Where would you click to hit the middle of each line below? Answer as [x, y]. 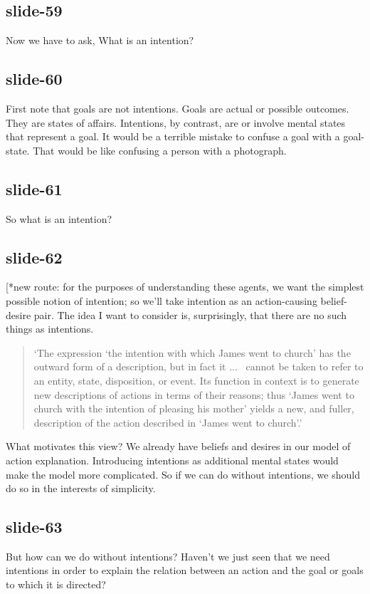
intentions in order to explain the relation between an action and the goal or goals [185, 570]
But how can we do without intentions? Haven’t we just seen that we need [168, 556]
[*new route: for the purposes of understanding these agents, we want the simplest [185, 287]
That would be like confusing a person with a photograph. [160, 150]
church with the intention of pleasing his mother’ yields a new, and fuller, [194, 408]
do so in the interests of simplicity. [81, 488]
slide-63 [34, 527]
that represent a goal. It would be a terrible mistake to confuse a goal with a [173, 136]
